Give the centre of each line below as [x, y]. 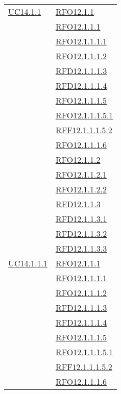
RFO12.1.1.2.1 [81, 174]
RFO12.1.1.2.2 [81, 189]
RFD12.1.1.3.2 [81, 233]
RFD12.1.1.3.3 [81, 248]
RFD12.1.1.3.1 [81, 219]
